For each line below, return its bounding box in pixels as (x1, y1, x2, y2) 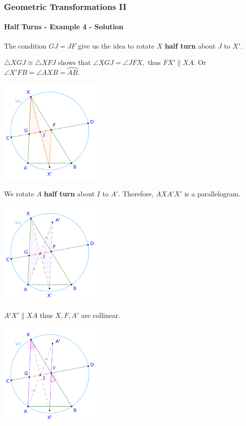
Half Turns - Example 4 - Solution (4, 21, 123, 32)
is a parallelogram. (184, 188, 241, 198)
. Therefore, (118, 188, 154, 198)
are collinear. (81, 309, 121, 320)
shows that (58, 57, 91, 67)
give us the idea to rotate (78, 40, 155, 51)
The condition (4, 40, 47, 51)
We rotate (4, 188, 34, 198)
